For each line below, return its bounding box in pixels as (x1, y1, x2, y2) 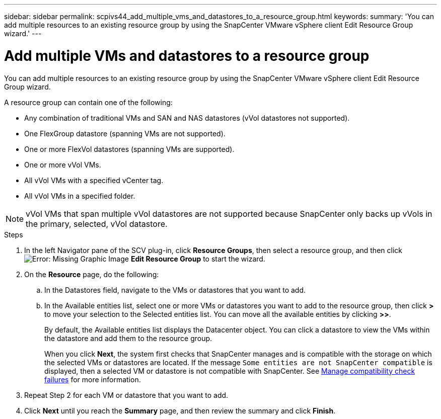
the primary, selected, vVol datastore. (26, 218, 168, 229)
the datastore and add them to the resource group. (44, 333, 212, 343)
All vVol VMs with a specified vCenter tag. (24, 176, 164, 185)
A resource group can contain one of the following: (4, 98, 173, 107)
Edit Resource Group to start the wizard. (130, 254, 265, 263)
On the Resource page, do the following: (24, 270, 159, 279)
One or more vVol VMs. (24, 160, 101, 169)
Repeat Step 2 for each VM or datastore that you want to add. (24, 390, 229, 399)
